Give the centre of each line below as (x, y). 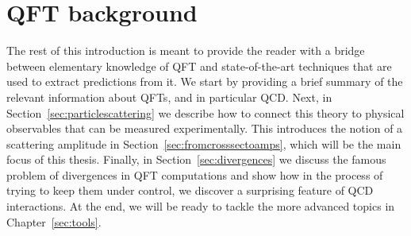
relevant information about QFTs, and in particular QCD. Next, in (169, 97)
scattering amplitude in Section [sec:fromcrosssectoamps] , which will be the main (204, 143)
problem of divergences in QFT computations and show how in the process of (195, 174)
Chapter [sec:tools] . (54, 221)
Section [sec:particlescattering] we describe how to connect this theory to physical (205, 112)
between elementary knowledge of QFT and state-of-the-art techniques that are (199, 66)
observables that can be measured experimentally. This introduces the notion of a (205, 128)
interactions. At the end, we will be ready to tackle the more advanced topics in (201, 206)
